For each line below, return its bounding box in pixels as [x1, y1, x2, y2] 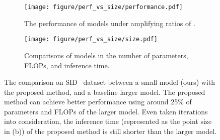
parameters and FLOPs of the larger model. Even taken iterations [4, 106, 208, 116]
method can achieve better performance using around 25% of [4, 96, 192, 107]
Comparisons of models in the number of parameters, [24, 50, 188, 60]
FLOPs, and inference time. [24, 60, 110, 70]
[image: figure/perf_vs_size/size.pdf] [24, 36, 158, 43]
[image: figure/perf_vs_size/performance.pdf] [24, 4, 183, 11]
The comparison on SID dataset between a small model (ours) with [4, 77, 215, 87]
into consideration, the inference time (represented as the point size [4, 116, 212, 126]
